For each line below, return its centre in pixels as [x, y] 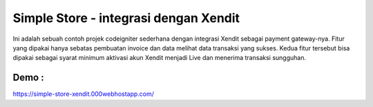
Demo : [28, 78]
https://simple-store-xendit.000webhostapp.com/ [84, 94]
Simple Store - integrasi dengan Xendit [126, 18]
